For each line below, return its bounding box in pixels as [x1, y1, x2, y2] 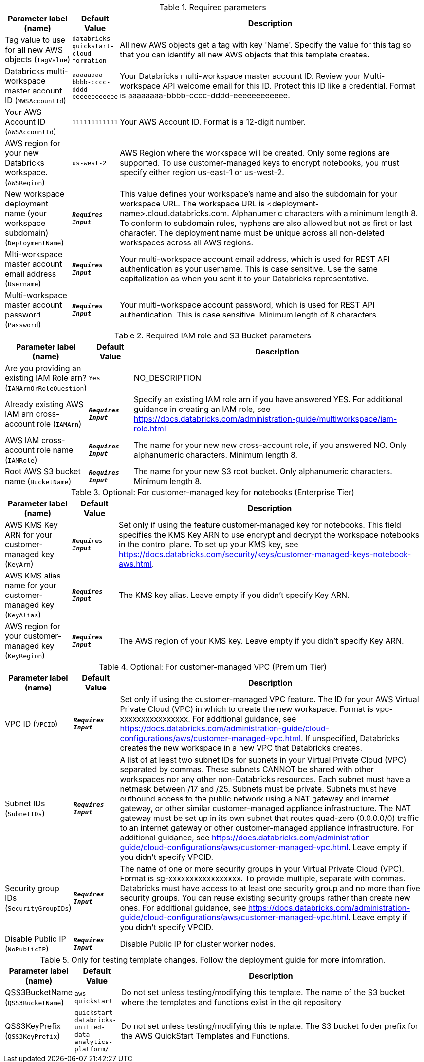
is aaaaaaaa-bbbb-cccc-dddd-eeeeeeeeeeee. [120, 91, 290, 100]
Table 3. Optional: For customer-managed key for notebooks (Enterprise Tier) [71, 487, 354, 497]
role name [37, 445, 74, 455]
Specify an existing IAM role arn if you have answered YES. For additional [133, 394, 403, 404]
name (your [5, 208, 47, 218]
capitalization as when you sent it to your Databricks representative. [120, 274, 369, 283]
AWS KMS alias [5, 571, 61, 580]
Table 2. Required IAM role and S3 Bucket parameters [114, 331, 311, 340]
